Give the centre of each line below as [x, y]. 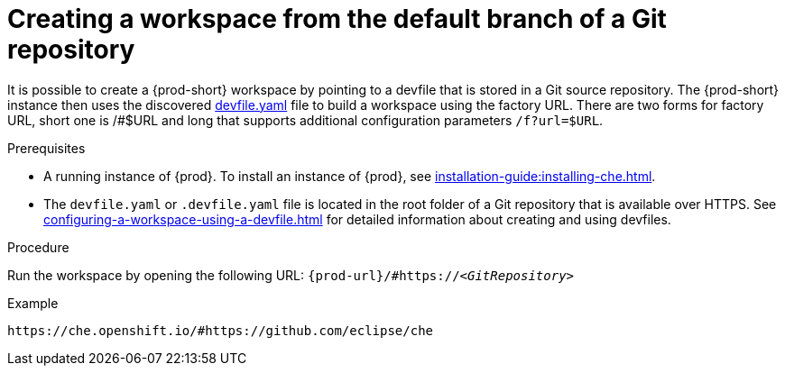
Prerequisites [46, 148]
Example [33, 303]
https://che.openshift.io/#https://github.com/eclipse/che [221, 330]
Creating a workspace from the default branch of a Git [337, 19]
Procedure [38, 247]
